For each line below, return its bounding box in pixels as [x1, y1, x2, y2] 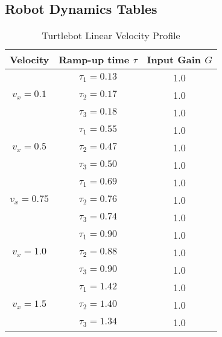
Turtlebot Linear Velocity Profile [42, 28, 180, 43]
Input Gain [147, 52, 201, 67]
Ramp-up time [59, 52, 130, 67]
